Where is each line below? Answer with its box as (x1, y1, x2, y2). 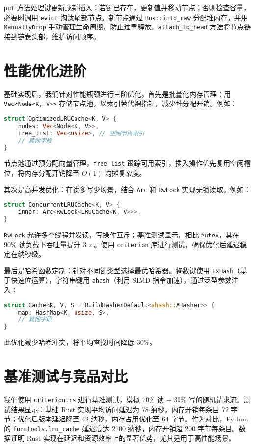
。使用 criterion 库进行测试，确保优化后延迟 (94, 239, 240, 249)
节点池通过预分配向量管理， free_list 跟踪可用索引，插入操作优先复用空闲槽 (4, 158, 251, 168)
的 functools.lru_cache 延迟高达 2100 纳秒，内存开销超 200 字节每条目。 (4, 423, 239, 433)
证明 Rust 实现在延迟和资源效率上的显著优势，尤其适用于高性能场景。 (10, 433, 235, 443)
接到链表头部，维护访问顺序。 (4, 31, 100, 41)
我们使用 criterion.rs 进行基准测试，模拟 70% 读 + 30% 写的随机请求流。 (4, 394, 244, 404)
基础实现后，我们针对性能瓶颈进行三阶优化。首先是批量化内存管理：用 (4, 88, 230, 99)
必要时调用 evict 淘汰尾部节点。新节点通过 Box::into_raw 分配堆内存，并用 (4, 12, 248, 22)
